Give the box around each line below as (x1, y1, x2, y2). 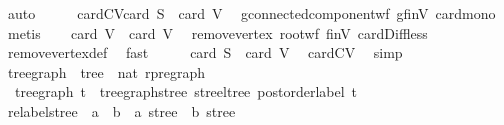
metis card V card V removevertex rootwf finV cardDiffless (7, 22, 428, 43)
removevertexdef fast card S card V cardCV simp (7, 42, 403, 63)
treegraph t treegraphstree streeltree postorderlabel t (14, 81, 358, 102)
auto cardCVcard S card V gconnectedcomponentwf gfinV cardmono (7, 3, 496, 23)
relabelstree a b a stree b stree (7, 100, 236, 121)
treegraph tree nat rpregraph (7, 61, 206, 82)
